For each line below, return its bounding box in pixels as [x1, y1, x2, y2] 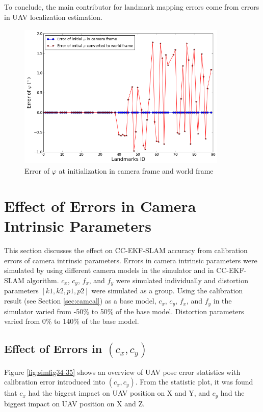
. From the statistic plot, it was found [135, 376, 253, 387]
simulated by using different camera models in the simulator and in [4, 265, 214, 276]
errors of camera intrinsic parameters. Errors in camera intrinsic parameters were [4, 255, 257, 265]
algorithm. [27, 275, 59, 286]
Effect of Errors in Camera [4, 196, 196, 216]
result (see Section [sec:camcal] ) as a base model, [4, 295, 156, 306]
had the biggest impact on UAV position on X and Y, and [28, 388, 210, 398]
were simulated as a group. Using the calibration [91, 285, 243, 296]
